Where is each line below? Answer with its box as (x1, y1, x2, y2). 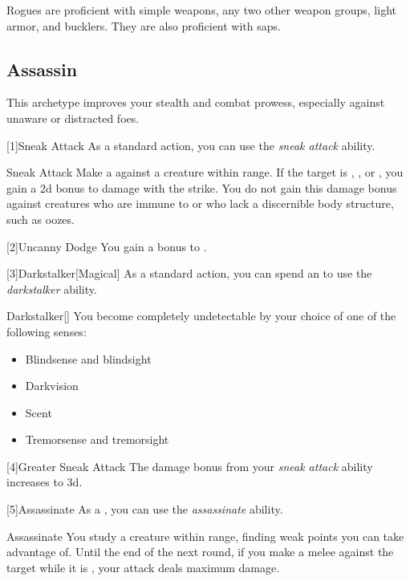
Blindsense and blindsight (25, 350, 152, 367)
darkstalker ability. (6, 280, 97, 297)
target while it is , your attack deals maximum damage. (6, 559, 280, 575)
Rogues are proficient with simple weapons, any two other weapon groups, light (6, 2, 396, 18)
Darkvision (25, 377, 79, 394)
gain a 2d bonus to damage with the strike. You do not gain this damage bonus (6, 179, 397, 196)
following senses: (6, 323, 87, 339)
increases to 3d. (6, 473, 83, 490)
